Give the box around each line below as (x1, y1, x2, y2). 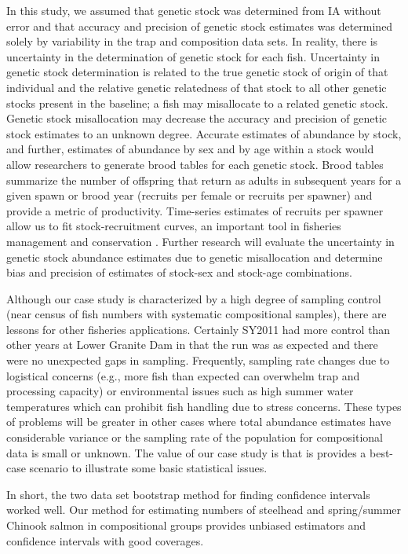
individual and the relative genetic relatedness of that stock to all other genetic (6, 79, 387, 95)
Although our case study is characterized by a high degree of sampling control (6, 290, 381, 306)
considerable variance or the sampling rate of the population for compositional (6, 429, 383, 446)
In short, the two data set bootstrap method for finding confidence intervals (6, 486, 370, 502)
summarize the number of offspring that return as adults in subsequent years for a (6, 171, 402, 188)
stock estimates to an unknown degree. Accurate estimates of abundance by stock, (6, 125, 402, 141)
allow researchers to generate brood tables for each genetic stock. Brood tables (6, 156, 384, 172)
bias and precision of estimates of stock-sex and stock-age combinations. (6, 264, 352, 281)
